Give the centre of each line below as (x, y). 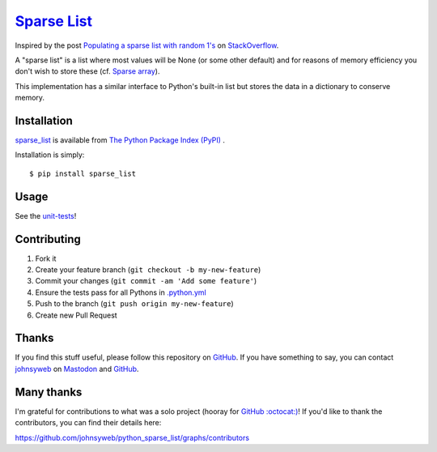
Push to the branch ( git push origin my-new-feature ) (134, 304)
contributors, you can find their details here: (88, 423)
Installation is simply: (50, 155)
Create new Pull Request (76, 315)
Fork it (46, 258)
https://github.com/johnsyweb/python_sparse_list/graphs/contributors (132, 437)
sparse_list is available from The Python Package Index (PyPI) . (120, 140)
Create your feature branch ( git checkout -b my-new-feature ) (148, 270)
